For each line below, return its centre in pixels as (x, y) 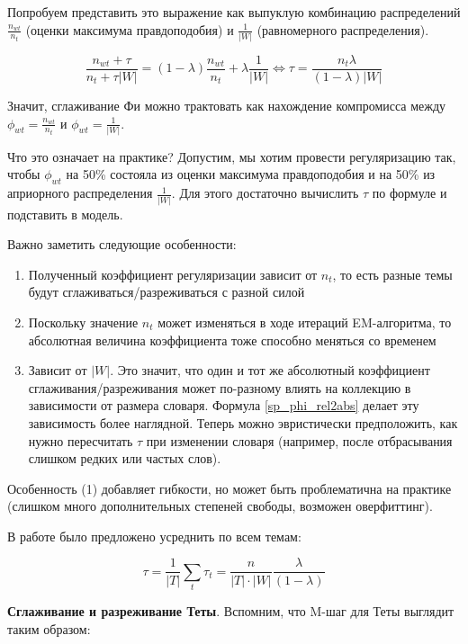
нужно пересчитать (81, 440)
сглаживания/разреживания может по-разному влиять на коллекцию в (220, 387)
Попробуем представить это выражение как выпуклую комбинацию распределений (234, 12)
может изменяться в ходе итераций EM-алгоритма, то (305, 322)
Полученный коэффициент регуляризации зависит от (173, 274)
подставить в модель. (65, 214)
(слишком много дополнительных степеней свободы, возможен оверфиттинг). (220, 506)
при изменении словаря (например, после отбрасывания (299, 440)
